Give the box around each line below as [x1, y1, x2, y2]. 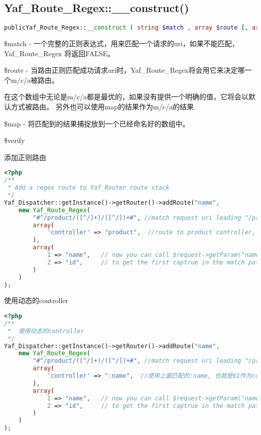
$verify [4, 135, 25, 146]
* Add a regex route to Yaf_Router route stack [8, 184, 170, 192]
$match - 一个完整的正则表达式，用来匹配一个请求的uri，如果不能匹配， [4, 38, 239, 49]
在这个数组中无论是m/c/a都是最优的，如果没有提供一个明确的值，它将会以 [4, 91, 248, 102]
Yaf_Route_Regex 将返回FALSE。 [4, 48, 115, 58]
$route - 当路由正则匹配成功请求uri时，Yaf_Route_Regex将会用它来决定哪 [4, 65, 245, 75]
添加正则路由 [4, 152, 46, 162]
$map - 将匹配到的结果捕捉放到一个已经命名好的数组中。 [4, 118, 190, 128]
